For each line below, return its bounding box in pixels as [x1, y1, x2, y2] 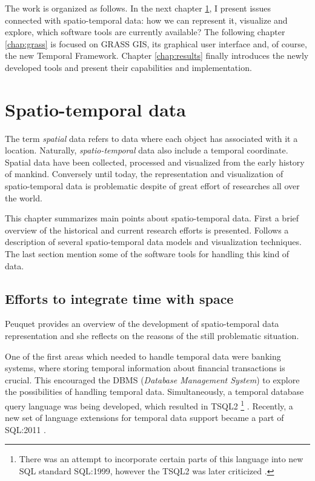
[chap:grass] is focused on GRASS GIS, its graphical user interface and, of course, [5, 37, 307, 50]
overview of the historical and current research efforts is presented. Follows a [5, 223, 289, 236]
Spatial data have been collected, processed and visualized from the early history [5, 155, 305, 168]
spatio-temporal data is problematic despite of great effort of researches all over [5, 180, 300, 192]
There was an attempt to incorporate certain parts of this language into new [19, 452, 303, 465]
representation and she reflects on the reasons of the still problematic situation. [5, 329, 299, 342]
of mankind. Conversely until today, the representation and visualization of [5, 167, 283, 180]
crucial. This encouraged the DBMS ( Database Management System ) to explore [5, 373, 300, 386]
